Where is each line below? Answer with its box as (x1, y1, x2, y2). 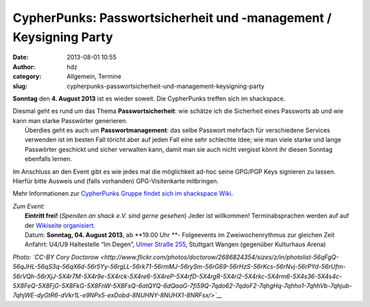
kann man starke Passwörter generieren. (12, 116, 128, 124)
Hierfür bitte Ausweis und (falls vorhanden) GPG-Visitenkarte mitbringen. (12, 177, 219, 185)
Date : (12, 53, 29, 62)
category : (12, 72, 42, 81)
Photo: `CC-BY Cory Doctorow (12, 253, 99, 261)
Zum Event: (12, 202, 45, 210)
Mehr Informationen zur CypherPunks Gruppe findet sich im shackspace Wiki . (12, 189, 233, 198)
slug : (12, 82, 27, 90)
